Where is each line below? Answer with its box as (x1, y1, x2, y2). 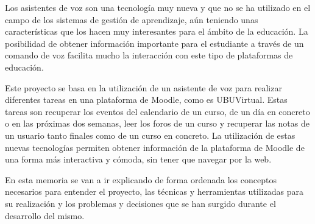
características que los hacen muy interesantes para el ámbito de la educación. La (5, 25, 308, 38)
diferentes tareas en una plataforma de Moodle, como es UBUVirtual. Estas (5, 93, 288, 106)
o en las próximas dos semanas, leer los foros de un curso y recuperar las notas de (5, 117, 310, 130)
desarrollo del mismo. (5, 209, 85, 222)
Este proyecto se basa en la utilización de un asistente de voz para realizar (5, 81, 282, 94)
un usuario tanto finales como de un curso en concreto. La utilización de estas (5, 128, 296, 141)
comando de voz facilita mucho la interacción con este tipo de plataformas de (5, 49, 293, 61)
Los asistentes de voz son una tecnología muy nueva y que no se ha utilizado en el (5, 1, 311, 13)
